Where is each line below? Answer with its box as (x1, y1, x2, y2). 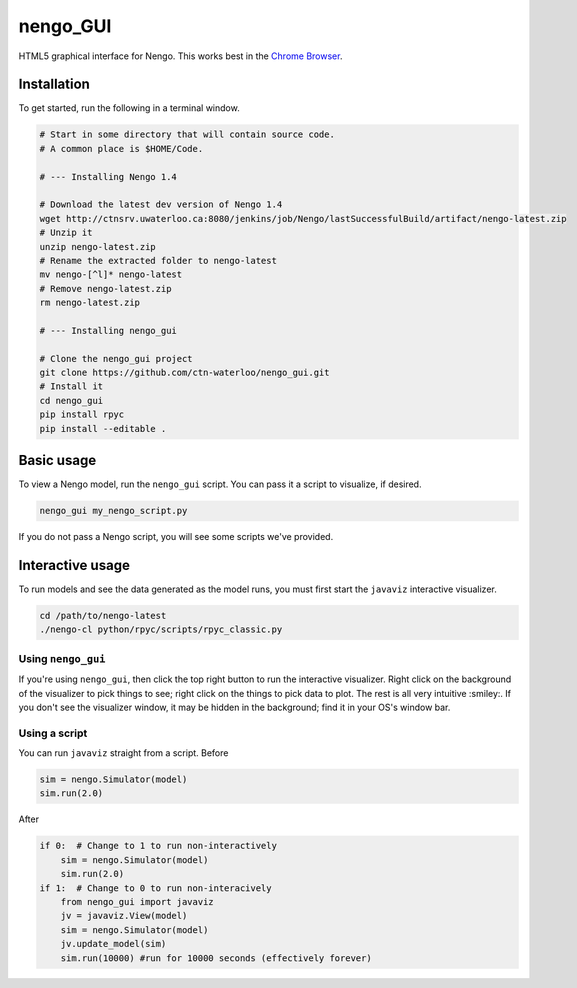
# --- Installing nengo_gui (39, 325, 177, 336)
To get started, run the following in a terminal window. (18, 102, 240, 114)
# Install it (39, 381, 104, 392)
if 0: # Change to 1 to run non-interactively (39, 840, 277, 852)
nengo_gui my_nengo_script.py (39, 505, 188, 517)
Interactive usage (18, 556, 130, 574)
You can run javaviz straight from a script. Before (18, 747, 229, 759)
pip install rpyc (39, 409, 125, 420)
